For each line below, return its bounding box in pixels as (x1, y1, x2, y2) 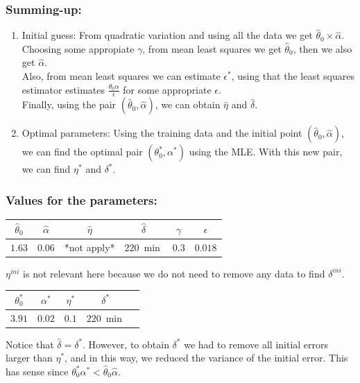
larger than (6, 350, 53, 365)
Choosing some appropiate (22, 41, 135, 56)
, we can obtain (155, 97, 221, 112)
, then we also (293, 41, 352, 56)
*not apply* (64, 239, 115, 254)
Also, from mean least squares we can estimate (22, 69, 221, 83)
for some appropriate (123, 82, 212, 96)
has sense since (6, 364, 69, 378)
